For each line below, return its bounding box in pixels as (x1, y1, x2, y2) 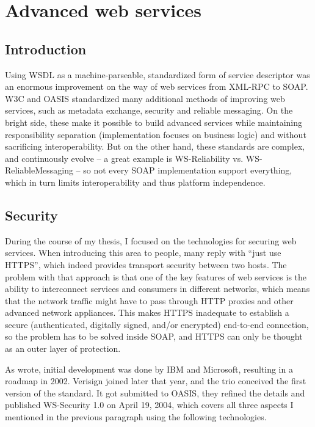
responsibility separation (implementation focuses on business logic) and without (5, 128, 306, 141)
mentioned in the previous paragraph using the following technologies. (5, 411, 267, 423)
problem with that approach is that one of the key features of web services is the (5, 270, 307, 283)
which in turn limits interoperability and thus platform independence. (5, 175, 266, 188)
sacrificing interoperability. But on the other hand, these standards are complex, (5, 140, 305, 153)
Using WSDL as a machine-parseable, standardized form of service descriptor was (5, 68, 310, 81)
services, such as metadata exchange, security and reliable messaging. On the (5, 104, 293, 117)
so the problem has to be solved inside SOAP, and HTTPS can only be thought (5, 330, 303, 343)
